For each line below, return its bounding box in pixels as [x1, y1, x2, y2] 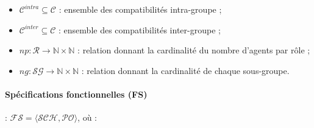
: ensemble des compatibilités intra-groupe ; [59, 3, 222, 15]
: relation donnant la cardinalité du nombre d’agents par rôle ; [77, 44, 310, 56]
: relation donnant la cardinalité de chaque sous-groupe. [81, 64, 290, 76]
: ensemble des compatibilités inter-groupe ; [59, 23, 221, 36]
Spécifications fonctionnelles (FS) [5, 87, 148, 100]
